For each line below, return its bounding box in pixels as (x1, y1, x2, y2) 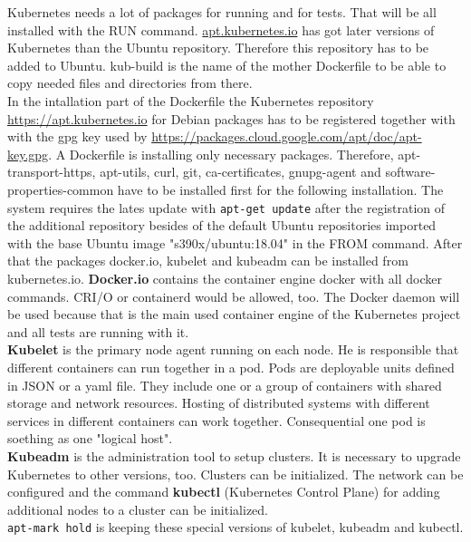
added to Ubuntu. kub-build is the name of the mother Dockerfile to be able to (7, 55, 447, 74)
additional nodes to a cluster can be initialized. (7, 499, 268, 518)
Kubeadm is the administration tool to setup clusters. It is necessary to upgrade (7, 446, 461, 465)
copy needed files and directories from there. (7, 73, 253, 92)
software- (385, 162, 436, 181)
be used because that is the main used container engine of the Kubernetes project (7, 305, 461, 324)
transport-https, (7, 162, 96, 181)
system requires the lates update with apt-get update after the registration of (7, 198, 446, 217)
